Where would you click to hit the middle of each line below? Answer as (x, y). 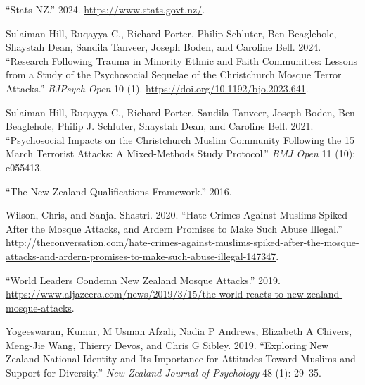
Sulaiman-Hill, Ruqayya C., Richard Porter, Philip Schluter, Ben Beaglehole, (171, 33)
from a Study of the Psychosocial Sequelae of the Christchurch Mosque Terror (174, 74)
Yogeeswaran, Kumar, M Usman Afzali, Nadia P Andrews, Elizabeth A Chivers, (179, 331)
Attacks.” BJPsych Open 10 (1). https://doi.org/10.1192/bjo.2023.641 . (157, 88)
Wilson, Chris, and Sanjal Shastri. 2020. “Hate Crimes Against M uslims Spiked (177, 215)
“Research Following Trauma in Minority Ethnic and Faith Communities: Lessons (182, 60)
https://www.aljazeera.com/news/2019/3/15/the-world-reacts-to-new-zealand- (174, 294)
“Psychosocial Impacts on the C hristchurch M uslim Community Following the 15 (180, 139)
